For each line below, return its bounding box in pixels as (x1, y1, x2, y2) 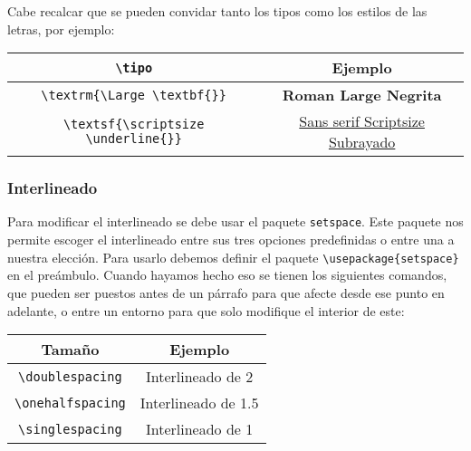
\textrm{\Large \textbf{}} (41, 87, 226, 102)
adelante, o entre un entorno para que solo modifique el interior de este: (7, 301, 405, 320)
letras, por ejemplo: (7, 19, 115, 38)
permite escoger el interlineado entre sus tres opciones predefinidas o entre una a (7, 230, 455, 249)
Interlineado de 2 (145, 366, 254, 388)
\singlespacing (18, 421, 122, 437)
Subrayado (328, 131, 396, 153)
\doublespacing (18, 369, 122, 384)
